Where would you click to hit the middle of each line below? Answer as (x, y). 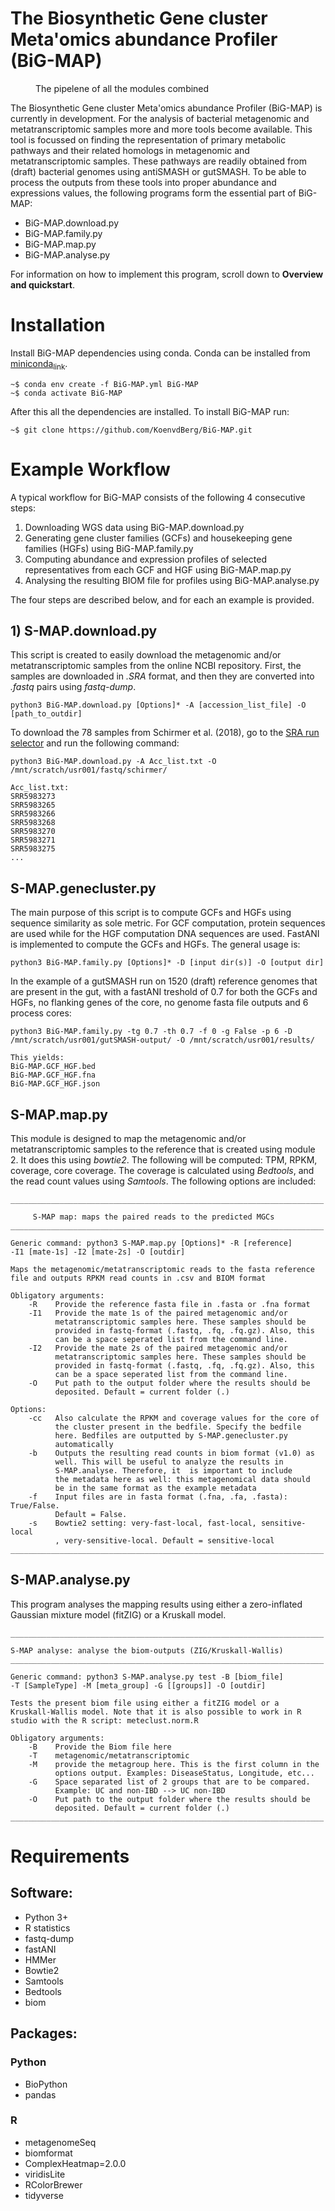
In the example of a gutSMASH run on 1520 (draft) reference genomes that (164, 981)
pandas (40, 2094)
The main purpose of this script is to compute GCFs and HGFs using (151, 913)
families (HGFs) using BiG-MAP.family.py (109, 548)
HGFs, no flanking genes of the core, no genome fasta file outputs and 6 (159, 1003)
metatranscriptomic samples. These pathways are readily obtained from (158, 161)
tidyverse (44, 2195)
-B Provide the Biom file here (100, 1747)
